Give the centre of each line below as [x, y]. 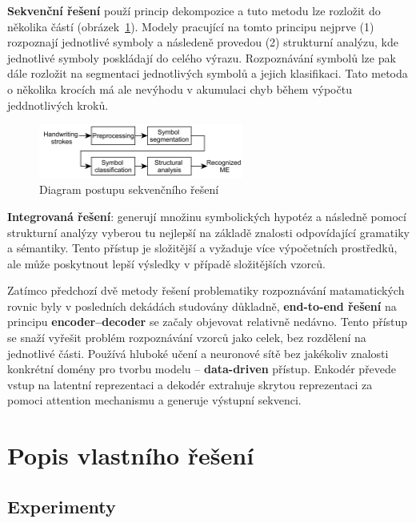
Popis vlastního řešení [131, 455]
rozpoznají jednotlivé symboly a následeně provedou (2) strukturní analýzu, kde [203, 42]
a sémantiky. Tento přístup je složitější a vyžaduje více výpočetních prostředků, [202, 248]
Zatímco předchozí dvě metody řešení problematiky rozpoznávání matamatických [206, 290]
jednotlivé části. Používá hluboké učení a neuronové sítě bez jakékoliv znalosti [198, 353]
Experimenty [62, 506]
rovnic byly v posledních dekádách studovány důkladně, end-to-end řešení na [202, 306]
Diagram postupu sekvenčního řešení [129, 189]
